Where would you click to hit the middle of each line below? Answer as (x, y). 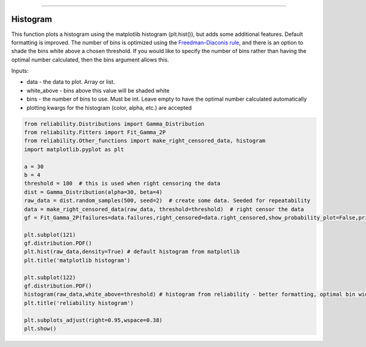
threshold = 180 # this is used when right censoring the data (122, 184)
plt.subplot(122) (50, 277)
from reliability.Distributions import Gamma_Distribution (114, 124)
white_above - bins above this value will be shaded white (98, 90)
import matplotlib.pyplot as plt (74, 149)
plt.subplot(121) (50, 234)
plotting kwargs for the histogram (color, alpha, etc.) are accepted (109, 107)
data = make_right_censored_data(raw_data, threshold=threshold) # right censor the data (164, 209)
